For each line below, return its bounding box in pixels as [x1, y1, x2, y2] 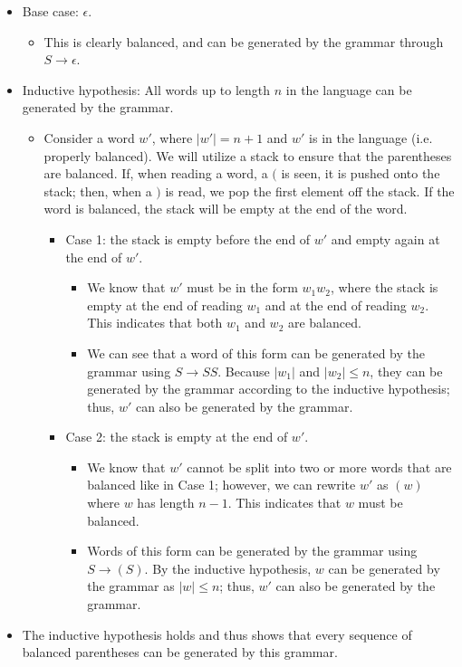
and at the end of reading [265, 295, 407, 314]
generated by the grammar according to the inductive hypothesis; [87, 379, 450, 398]
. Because [217, 361, 270, 380]
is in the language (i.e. [309, 128, 433, 147]
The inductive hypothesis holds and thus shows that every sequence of [22, 624, 412, 643]
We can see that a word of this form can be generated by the [87, 343, 425, 362]
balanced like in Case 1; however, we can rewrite [87, 475, 356, 494]
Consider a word [43, 128, 135, 147]
